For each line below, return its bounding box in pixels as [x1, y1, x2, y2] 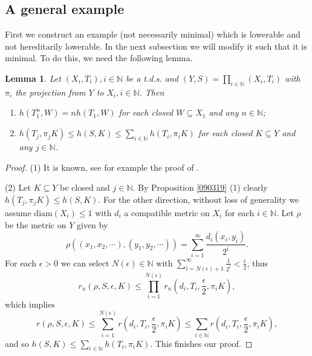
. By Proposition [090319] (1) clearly [132, 181, 268, 194]
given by [77, 218, 108, 231]
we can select [60, 256, 109, 269]
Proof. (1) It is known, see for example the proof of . [5, 160, 200, 173]
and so [5, 337, 29, 349]
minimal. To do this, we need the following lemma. [5, 51, 193, 64]
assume [5, 206, 31, 219]
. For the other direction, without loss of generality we [98, 193, 299, 205]
